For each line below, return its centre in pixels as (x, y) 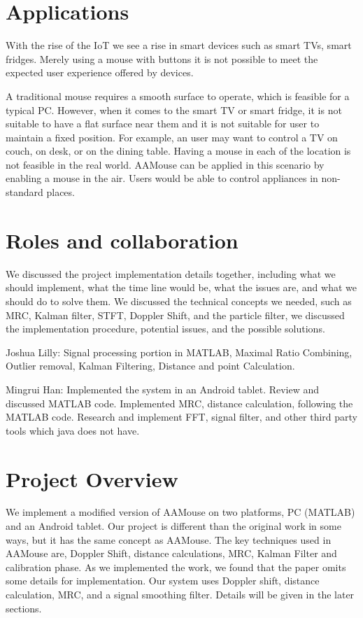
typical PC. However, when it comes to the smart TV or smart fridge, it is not (174, 110)
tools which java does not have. (73, 430)
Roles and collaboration (122, 240)
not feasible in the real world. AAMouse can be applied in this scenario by (165, 164)
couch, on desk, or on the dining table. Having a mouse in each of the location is (178, 151)
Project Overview (92, 478)
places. (60, 192)
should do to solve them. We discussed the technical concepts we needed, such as (179, 301)
